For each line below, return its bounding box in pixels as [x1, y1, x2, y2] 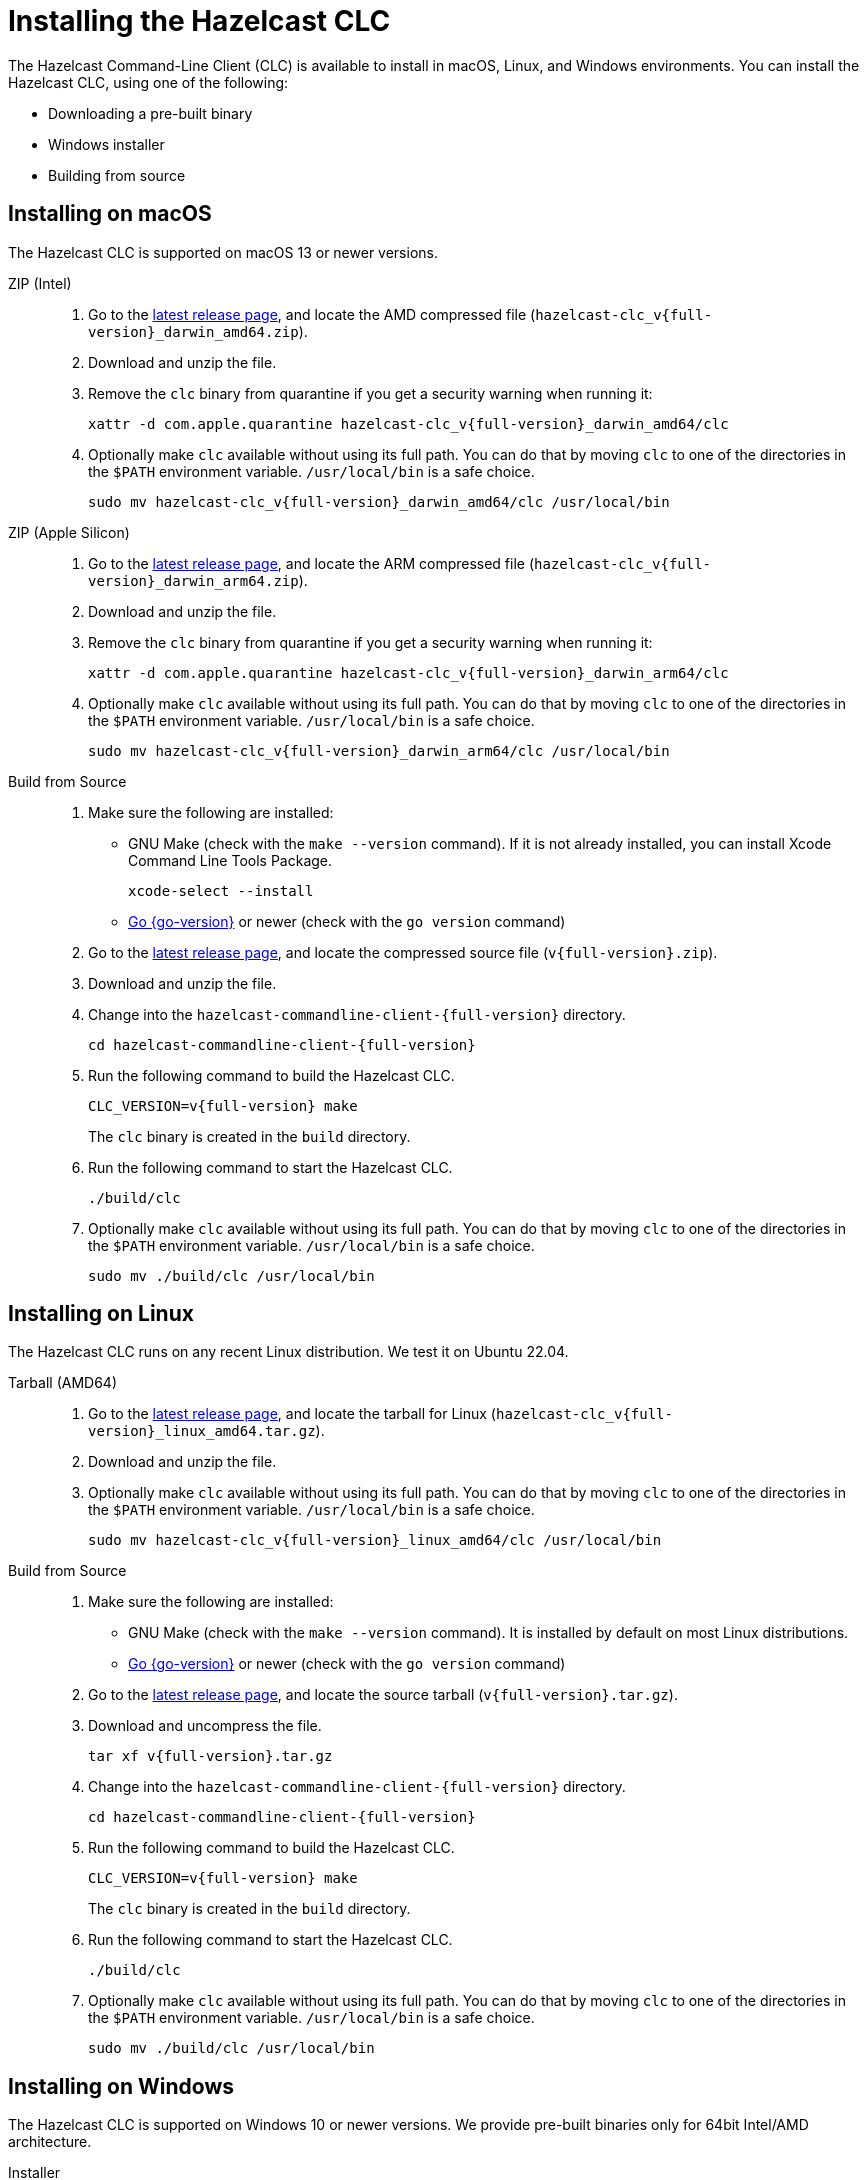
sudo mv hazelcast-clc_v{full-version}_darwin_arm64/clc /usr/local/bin [88, 742, 670, 759]
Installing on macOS [8, 201, 212, 227]
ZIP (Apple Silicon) [8, 523, 130, 541]
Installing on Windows [8, 2073, 235, 2099]
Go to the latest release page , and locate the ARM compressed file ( [88, 554, 535, 572]
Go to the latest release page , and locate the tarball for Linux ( [88, 1405, 496, 1423]
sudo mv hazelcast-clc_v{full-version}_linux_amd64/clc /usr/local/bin [88, 1532, 662, 1549]
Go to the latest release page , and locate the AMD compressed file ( [88, 305, 536, 323]
